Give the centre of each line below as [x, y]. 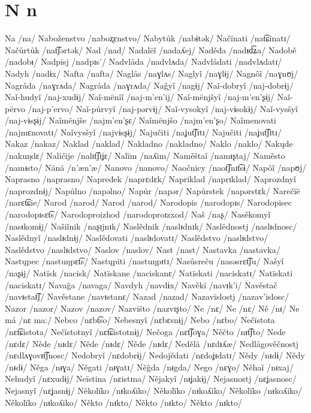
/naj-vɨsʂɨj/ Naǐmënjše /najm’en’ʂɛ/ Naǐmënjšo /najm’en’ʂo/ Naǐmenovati [141, 120]
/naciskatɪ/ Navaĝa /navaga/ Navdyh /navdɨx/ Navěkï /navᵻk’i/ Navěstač [141, 284]
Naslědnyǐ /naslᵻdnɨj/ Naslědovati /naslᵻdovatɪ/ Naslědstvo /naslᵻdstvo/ [137, 238]
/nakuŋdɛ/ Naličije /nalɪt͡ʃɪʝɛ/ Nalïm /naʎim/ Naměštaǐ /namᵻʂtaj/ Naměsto [145, 156]
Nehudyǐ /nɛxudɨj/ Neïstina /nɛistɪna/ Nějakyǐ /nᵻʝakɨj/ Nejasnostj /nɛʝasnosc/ [151, 379]
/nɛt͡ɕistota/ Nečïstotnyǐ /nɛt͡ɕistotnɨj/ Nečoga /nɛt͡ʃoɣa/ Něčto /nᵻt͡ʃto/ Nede [145, 331]
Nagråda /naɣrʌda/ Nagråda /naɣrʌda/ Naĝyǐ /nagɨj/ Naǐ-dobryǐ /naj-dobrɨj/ [149, 85]
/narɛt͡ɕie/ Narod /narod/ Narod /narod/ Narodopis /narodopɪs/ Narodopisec [149, 202]
